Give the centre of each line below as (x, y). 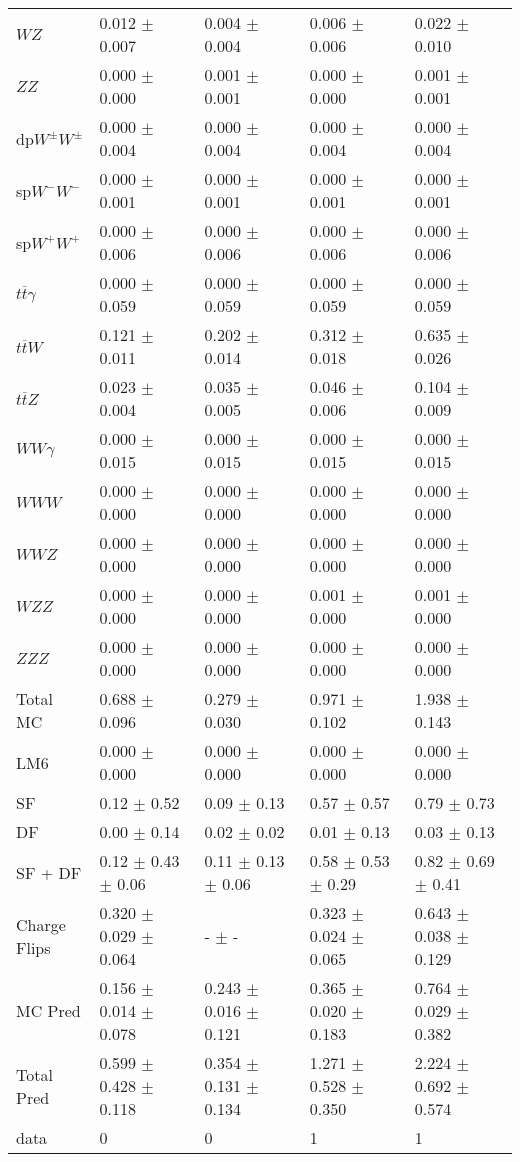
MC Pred (48, 1010)
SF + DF (49, 872)
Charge (41, 924)
